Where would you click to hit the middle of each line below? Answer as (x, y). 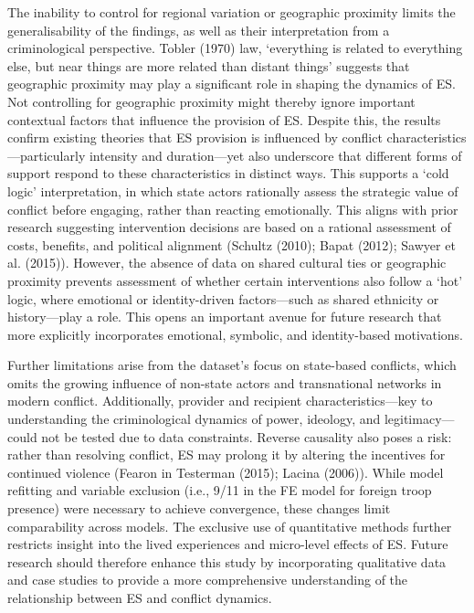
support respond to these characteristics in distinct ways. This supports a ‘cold (228, 173)
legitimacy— (419, 419)
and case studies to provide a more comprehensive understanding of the (208, 580)
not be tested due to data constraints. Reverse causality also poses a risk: (247, 436)
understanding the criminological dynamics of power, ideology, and (194, 419)
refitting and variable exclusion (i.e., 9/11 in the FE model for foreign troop (220, 490)
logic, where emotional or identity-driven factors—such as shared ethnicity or (223, 298)
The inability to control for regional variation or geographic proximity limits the (232, 12)
